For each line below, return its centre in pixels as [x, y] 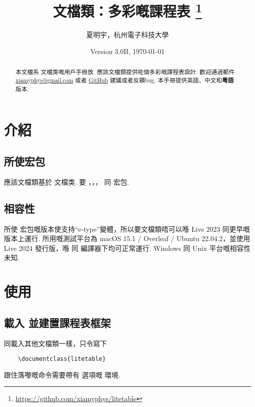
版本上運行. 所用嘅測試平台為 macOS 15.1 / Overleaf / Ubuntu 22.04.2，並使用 [127, 238]
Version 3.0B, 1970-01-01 [127, 51]
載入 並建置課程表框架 [58, 322]
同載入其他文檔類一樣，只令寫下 [55, 343]
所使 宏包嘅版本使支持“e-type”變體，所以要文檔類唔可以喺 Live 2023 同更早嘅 [127, 229]
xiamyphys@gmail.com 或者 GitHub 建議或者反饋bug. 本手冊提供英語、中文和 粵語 [125, 81]
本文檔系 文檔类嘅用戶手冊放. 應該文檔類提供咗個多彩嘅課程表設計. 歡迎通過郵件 [125, 72]
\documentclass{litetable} [62, 359]
